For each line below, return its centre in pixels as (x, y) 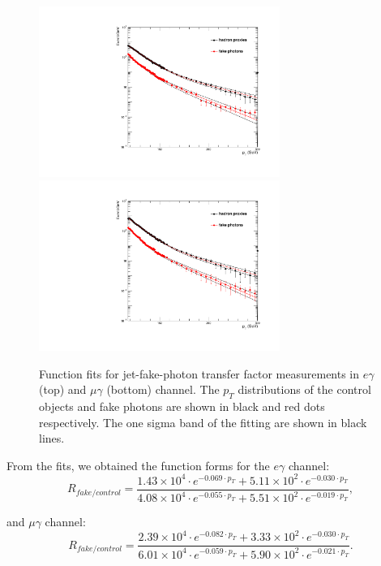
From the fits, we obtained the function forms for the (138, 465)
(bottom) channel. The (163, 389)
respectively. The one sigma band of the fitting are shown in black (203, 422)
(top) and (63, 389)
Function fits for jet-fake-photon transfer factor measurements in (199, 373)
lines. (52, 438)
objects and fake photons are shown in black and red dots (182, 406)
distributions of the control (304, 389)
